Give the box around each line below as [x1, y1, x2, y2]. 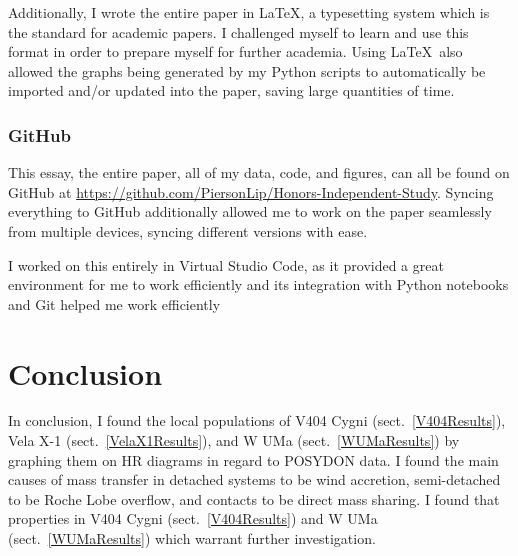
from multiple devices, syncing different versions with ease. [8, 220, 368, 241]
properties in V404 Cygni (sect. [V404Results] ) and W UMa [8, 508, 378, 529]
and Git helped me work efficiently [8, 293, 221, 314]
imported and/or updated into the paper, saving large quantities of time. [8, 80, 455, 101]
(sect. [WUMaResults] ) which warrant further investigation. [8, 528, 376, 549]
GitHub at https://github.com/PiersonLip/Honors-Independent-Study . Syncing [8, 181, 494, 202]
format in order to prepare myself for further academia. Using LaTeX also [8, 41, 463, 62]
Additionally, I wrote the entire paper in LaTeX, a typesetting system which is [8, 2, 490, 22]
